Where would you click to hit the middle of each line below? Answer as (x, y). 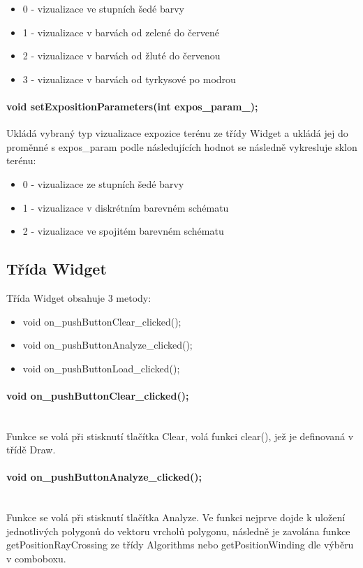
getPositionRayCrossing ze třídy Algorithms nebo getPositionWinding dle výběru (180, 545)
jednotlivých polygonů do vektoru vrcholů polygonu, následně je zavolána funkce (178, 531)
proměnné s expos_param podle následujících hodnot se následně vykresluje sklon (182, 146)
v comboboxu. (36, 559)
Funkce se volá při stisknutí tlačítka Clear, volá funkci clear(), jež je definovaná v (180, 436)
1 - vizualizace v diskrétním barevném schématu (126, 207)
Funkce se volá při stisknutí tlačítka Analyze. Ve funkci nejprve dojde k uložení (176, 517)
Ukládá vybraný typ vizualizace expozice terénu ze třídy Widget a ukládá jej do (177, 133)
